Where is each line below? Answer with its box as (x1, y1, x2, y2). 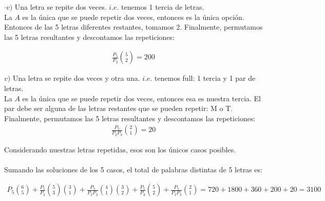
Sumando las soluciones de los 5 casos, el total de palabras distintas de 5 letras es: (4, 164, 262, 174)
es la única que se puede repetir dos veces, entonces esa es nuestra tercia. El (22, 93, 261, 103)
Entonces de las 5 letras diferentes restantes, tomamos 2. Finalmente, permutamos (4, 21, 263, 32)
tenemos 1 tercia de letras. (121, 2, 204, 12)
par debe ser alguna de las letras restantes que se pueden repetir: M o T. (4, 103, 233, 114)
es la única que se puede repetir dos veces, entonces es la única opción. (22, 11, 244, 22)
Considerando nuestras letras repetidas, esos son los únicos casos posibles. (4, 144, 236, 154)
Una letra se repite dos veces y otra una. (12, 73, 140, 83)
